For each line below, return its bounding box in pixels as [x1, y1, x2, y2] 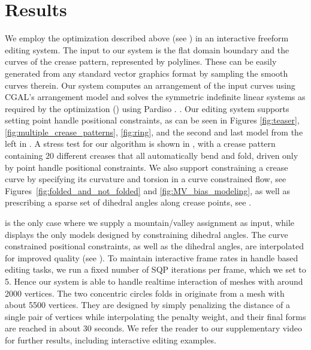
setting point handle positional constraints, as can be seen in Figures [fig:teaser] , [5, 114, 300, 126]
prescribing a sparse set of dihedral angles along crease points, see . [5, 196, 252, 209]
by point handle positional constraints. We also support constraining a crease [5, 161, 288, 173]
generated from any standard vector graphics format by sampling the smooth [5, 67, 288, 79]
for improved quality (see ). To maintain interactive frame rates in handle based [5, 251, 298, 264]
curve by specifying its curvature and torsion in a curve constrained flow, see [5, 173, 286, 185]
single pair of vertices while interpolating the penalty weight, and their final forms [5, 310, 306, 322]
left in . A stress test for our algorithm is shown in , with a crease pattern [5, 137, 276, 150]
